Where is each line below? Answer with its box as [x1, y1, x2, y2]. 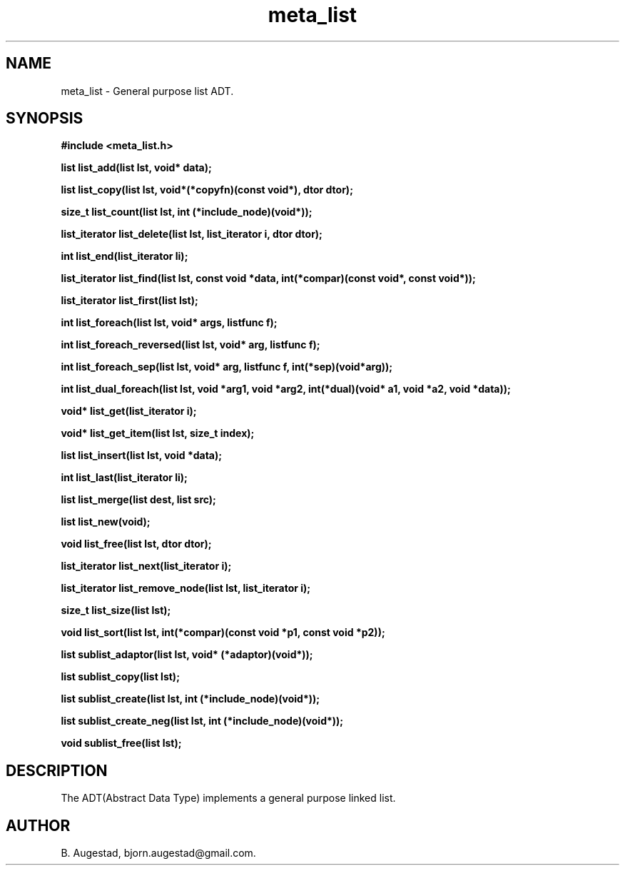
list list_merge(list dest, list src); [61, 493, 216, 506]
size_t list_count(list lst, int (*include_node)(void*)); [61, 206, 312, 218]
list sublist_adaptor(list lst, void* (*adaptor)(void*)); [61, 648, 313, 661]
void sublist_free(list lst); [61, 737, 182, 750]
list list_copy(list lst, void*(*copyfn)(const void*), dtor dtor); [61, 183, 353, 196]
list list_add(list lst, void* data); [61, 161, 212, 174]
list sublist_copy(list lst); [61, 670, 180, 683]
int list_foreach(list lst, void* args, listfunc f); [61, 316, 278, 329]
